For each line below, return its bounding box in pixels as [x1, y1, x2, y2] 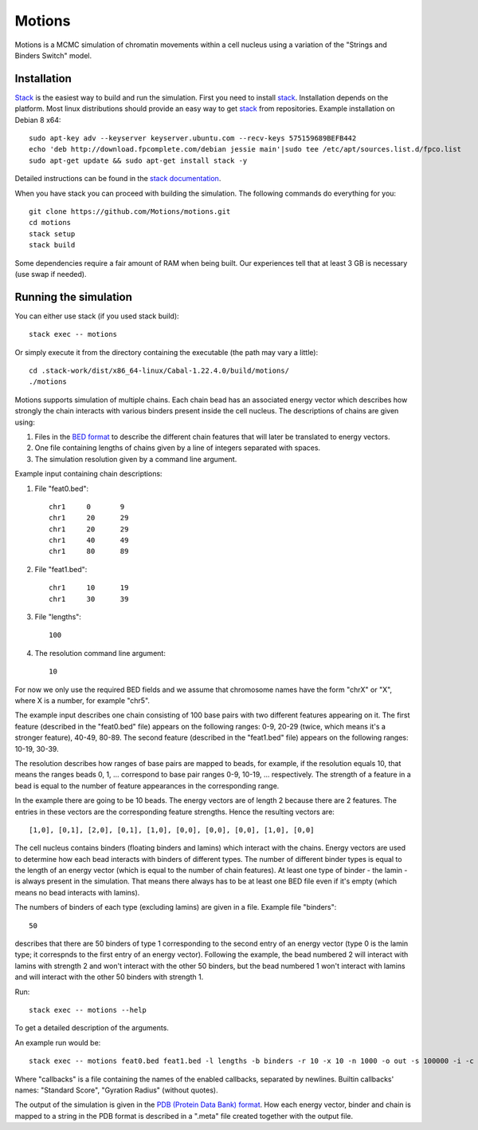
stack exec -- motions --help [29, 1006, 147, 1014]
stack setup [29, 229, 76, 239]
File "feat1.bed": [34, 564, 88, 574]
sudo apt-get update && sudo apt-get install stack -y [29, 156, 248, 165]
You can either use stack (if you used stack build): [14, 311, 179, 321]
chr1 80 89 [49, 547, 129, 556]
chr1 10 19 [49, 583, 129, 592]
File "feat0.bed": [34, 484, 89, 493]
